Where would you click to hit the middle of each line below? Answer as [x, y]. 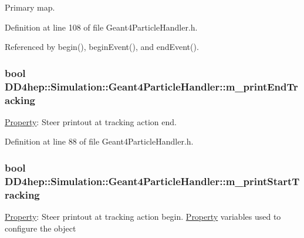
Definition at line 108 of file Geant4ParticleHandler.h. [101, 27]
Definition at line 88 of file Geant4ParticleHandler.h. [99, 141]
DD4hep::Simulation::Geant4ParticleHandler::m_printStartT [152, 181]
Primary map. [30, 7]
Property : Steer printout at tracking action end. [91, 121]
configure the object [40, 228]
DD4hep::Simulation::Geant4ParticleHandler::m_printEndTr [151, 86]
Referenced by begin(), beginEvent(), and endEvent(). [102, 47]
